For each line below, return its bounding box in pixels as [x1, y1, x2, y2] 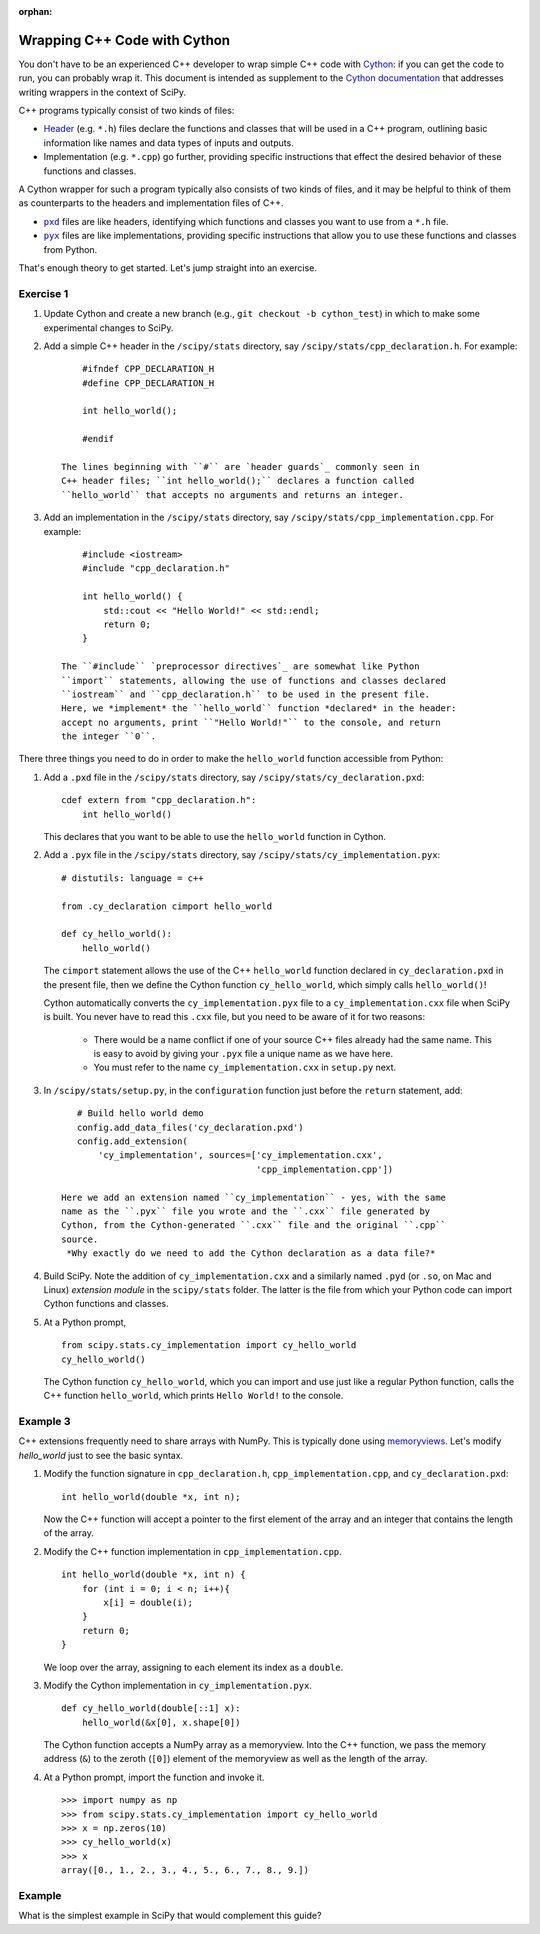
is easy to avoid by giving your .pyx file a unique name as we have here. [93, 1048, 394, 1060]
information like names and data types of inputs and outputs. [43, 136, 294, 149]
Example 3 [18, 1415, 71, 1429]
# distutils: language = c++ [61, 872, 204, 884]
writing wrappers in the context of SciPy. [18, 86, 187, 98]
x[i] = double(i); [103, 1596, 194, 1608]
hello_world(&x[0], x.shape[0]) [81, 1716, 241, 1728]
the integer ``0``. [61, 731, 157, 742]
